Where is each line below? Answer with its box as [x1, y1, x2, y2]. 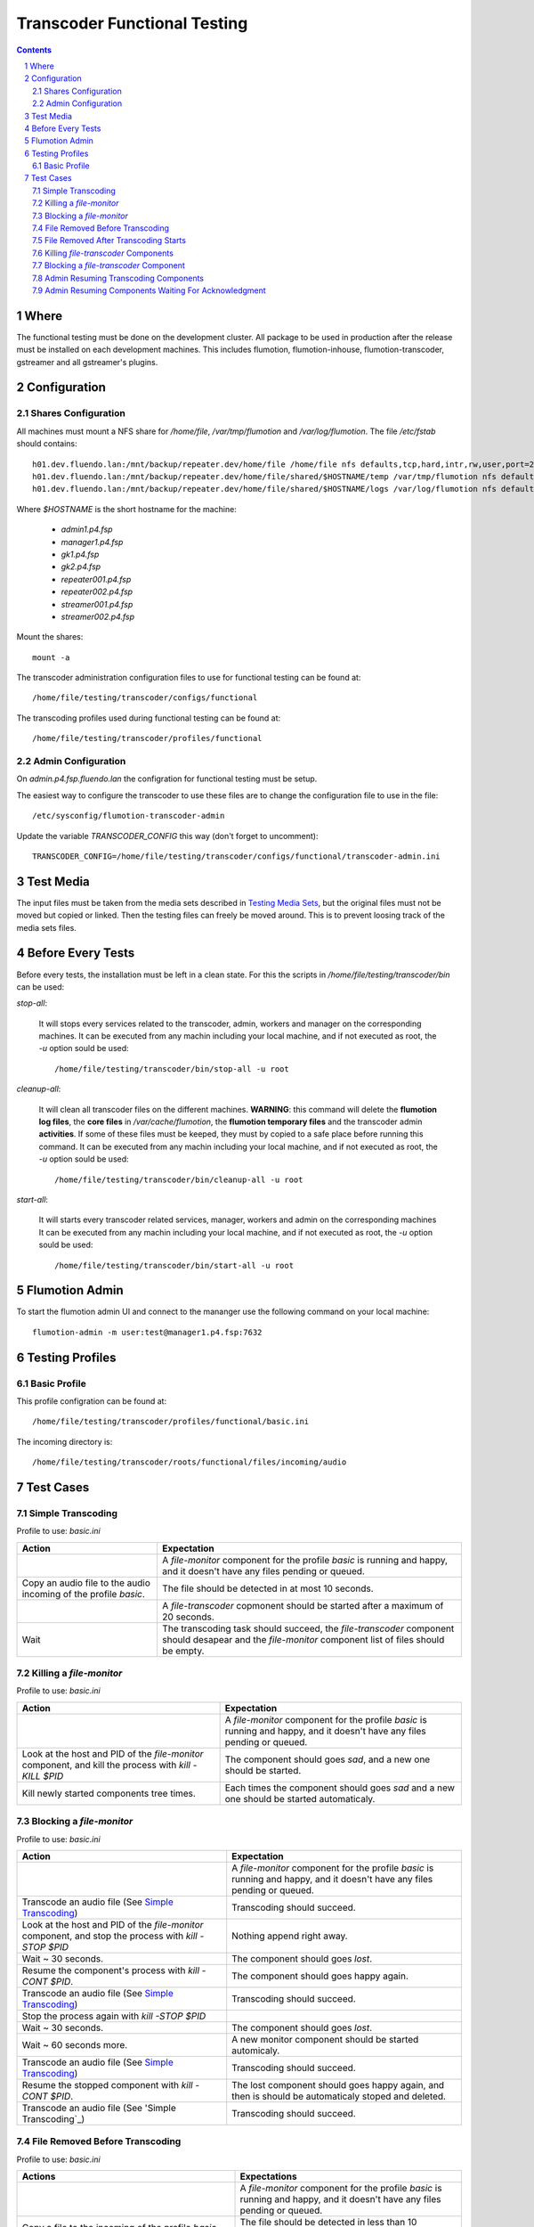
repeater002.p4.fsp [61, 586, 133, 597]
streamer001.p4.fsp [61, 599, 133, 609]
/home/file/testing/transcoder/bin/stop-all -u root [54, 1064, 289, 1073]
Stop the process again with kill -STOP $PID [21, 2010, 206, 2022]
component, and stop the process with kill [21, 1929, 198, 1942]
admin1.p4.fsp [61, 524, 113, 534]
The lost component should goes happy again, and [231, 2079, 445, 2092]
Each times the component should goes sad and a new [224, 1782, 456, 1794]
